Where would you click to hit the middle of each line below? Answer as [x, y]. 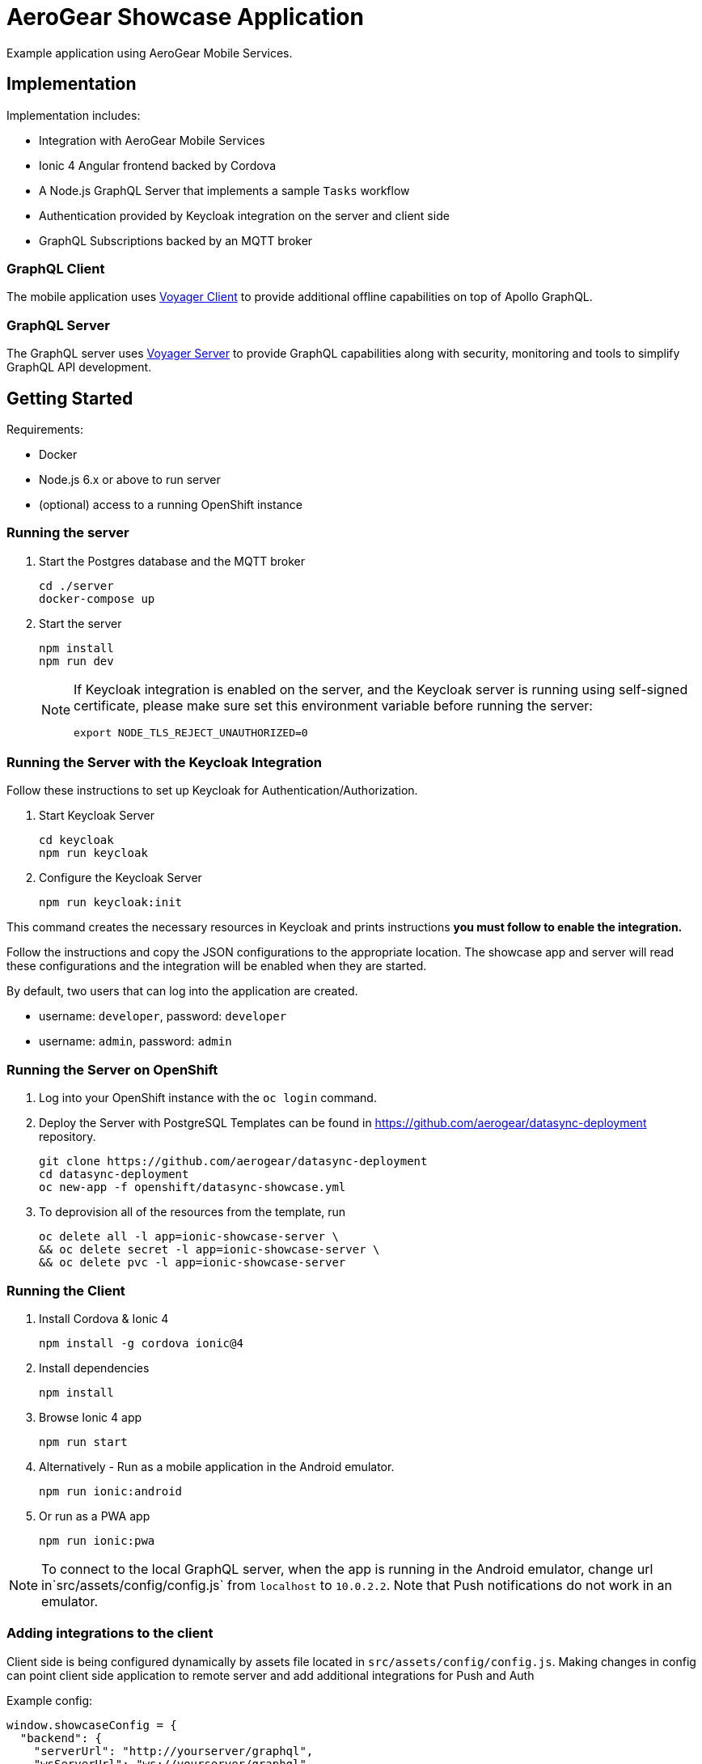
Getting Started [70, 398]
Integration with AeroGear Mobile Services [152, 140]
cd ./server [76, 585]
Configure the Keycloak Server [121, 878]
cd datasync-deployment [114, 1175]
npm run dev [76, 661]
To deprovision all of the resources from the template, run [192, 1212]
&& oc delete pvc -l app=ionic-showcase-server [192, 1263]
